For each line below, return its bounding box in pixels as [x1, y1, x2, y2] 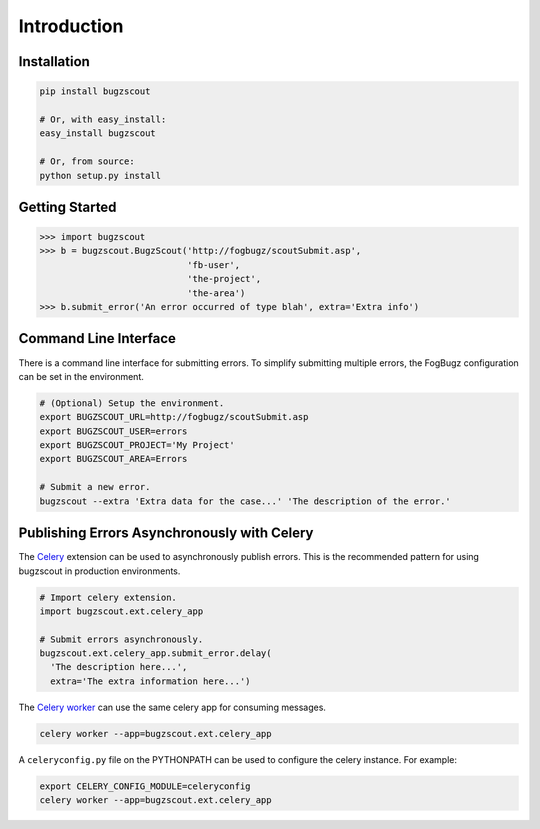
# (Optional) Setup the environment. [39, 397, 225, 409]
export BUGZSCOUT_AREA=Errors [39, 453, 188, 465]
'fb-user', [186, 259, 240, 270]
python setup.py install [39, 170, 162, 181]
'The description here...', [50, 661, 188, 673]
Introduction [18, 15, 124, 37]
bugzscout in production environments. [18, 565, 181, 577]
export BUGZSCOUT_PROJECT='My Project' [39, 440, 235, 451]
